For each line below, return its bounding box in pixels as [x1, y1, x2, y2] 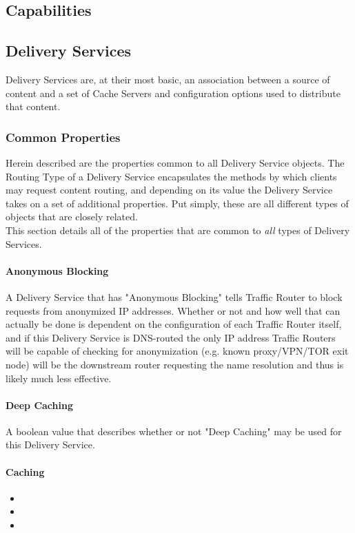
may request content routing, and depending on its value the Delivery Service [6, 182, 333, 197]
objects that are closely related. [6, 209, 138, 224]
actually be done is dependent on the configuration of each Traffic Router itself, [6, 317, 342, 331]
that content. [6, 99, 61, 114]
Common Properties [6, 128, 121, 145]
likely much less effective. [6, 370, 112, 385]
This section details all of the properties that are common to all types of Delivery [6, 222, 350, 237]
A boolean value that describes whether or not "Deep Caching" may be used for [6, 424, 342, 438]
